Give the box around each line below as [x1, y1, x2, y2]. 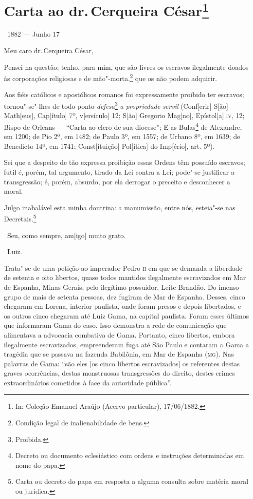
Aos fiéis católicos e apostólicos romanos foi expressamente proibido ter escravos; [4, 89, 244, 100]
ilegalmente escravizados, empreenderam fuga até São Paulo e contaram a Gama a [4, 339, 249, 349]
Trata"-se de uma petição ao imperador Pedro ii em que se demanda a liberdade [4, 262, 243, 273]
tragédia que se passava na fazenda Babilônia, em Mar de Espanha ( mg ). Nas [4, 349, 234, 359]
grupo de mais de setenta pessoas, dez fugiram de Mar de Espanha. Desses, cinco [4, 291, 245, 301]
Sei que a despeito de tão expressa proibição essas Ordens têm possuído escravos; [4, 157, 245, 167]
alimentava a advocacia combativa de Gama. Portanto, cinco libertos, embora [4, 329, 235, 339]
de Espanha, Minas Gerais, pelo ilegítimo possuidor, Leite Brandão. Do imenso [4, 281, 239, 292]
